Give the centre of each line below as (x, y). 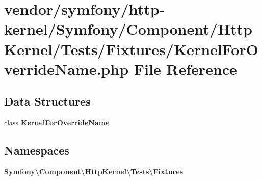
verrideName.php (67, 69)
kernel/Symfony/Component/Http (128, 29)
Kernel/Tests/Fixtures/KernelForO (131, 49)
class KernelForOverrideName (57, 123)
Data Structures (47, 101)
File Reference (185, 69)
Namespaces (37, 150)
